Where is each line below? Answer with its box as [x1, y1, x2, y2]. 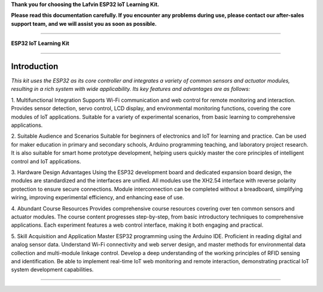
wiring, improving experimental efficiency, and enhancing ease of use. [11, 194, 185, 201]
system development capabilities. [11, 266, 94, 273]
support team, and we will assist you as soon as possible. [11, 20, 157, 27]
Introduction [11, 61, 59, 71]
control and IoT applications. [11, 157, 81, 165]
